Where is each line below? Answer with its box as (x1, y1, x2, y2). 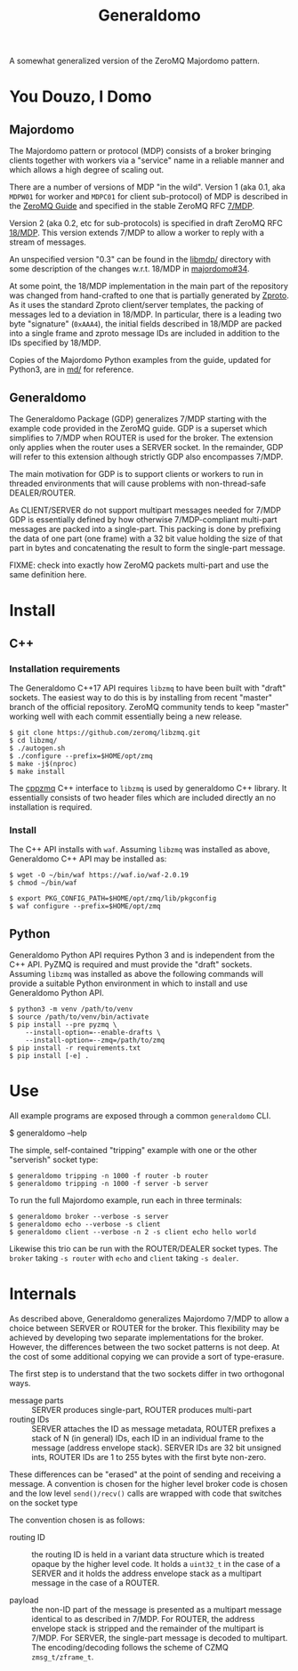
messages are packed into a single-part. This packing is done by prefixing (9, 524, 282, 534)
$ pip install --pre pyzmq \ (9, 1020, 117, 1029)
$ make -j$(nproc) (9, 759, 77, 768)
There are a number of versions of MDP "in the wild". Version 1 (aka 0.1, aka (9, 182, 286, 192)
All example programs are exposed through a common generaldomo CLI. (9, 1110, 271, 1121)
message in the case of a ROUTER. (31, 1577, 160, 1588)
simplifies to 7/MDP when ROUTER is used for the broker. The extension (9, 432, 274, 443)
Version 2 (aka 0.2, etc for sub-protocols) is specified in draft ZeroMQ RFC (9, 218, 283, 229)
